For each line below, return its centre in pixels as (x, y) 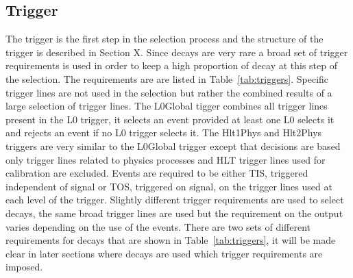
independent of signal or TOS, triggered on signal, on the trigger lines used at (169, 186)
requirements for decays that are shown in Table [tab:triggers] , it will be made (171, 240)
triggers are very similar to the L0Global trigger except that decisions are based (173, 146)
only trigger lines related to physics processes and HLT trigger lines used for (166, 159)
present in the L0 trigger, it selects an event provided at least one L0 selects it (170, 119)
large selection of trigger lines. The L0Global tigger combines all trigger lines (167, 106)
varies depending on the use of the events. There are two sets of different (158, 226)
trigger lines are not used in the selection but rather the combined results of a (169, 92)
